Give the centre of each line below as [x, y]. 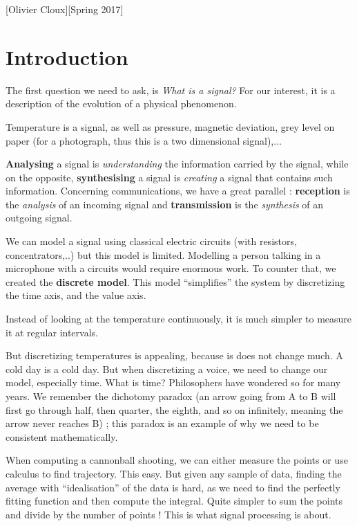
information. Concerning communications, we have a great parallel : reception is [178, 191]
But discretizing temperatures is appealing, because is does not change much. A [174, 355]
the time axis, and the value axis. [76, 295]
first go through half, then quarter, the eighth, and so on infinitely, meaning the [174, 409]
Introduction [67, 56]
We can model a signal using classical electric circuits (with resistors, [151, 241]
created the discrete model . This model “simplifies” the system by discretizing [175, 281]
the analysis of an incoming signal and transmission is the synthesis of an [165, 204]
